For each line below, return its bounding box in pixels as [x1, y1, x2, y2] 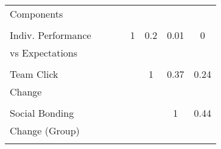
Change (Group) [10, 123, 80, 137]
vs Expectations [10, 46, 78, 60]
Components [10, 7, 63, 21]
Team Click [10, 67, 58, 81]
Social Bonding [10, 106, 74, 120]
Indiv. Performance [10, 28, 91, 42]
